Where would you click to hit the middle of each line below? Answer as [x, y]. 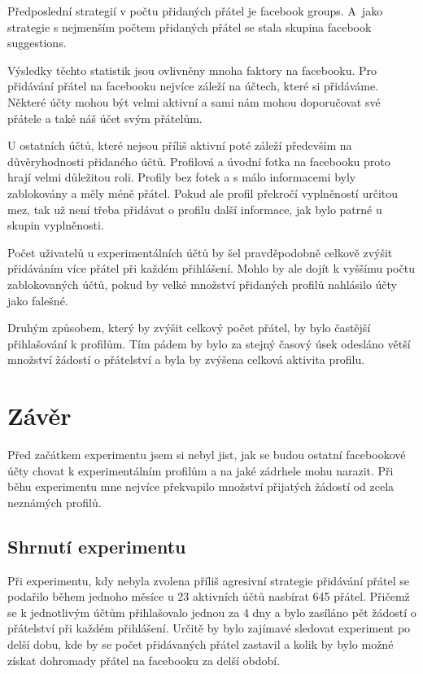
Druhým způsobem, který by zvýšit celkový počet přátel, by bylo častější [189, 328]
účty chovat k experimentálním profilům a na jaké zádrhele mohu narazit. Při [201, 470]
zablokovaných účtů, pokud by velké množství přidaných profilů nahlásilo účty [203, 284]
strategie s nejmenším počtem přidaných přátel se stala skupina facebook [190, 26]
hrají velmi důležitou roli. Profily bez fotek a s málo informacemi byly [182, 177]
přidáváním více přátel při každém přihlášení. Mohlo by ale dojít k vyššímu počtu [211, 268]
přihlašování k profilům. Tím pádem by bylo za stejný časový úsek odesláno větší [209, 343]
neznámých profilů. [55, 502]
